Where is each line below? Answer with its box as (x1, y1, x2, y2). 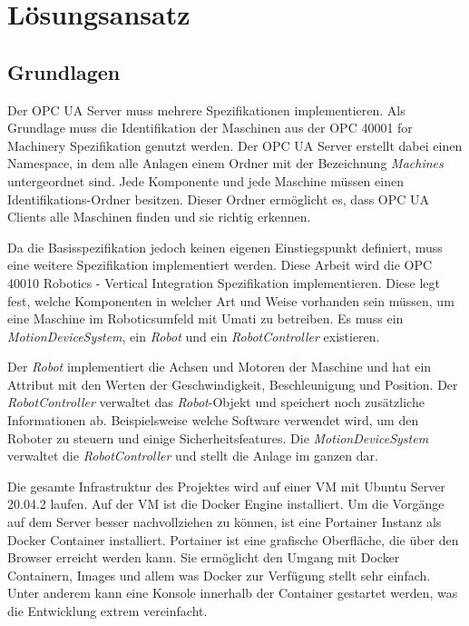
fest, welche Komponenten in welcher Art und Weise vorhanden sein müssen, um (7, 291, 454, 310)
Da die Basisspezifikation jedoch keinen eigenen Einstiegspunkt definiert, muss (7, 237, 443, 256)
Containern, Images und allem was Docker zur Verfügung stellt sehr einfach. (7, 565, 431, 584)
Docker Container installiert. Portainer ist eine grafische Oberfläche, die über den (7, 530, 459, 549)
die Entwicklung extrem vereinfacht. (7, 601, 208, 621)
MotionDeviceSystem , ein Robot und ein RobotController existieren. (7, 326, 380, 345)
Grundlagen (7, 57, 121, 85)
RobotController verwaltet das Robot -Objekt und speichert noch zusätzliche (7, 392, 425, 412)
